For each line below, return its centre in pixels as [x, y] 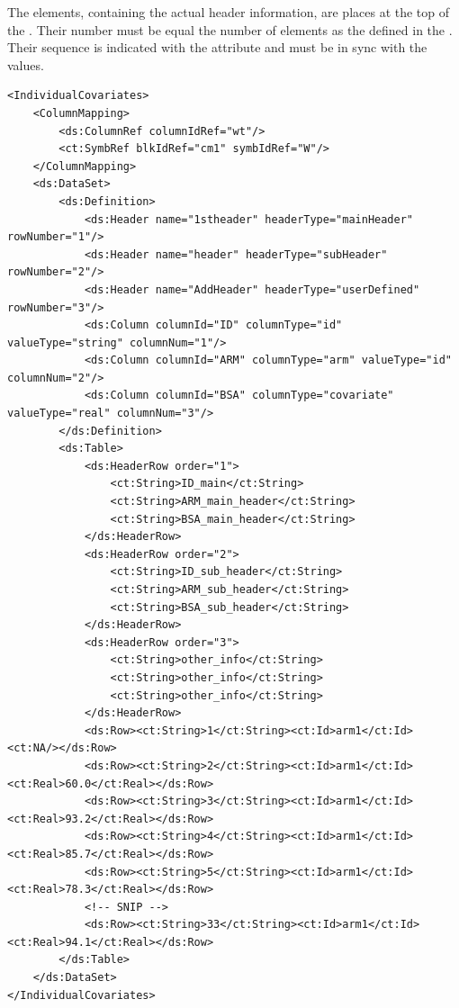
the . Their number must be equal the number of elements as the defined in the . [230, 29]
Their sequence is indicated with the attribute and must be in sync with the [217, 47]
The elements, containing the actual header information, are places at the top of [229, 12]
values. [26, 64]
